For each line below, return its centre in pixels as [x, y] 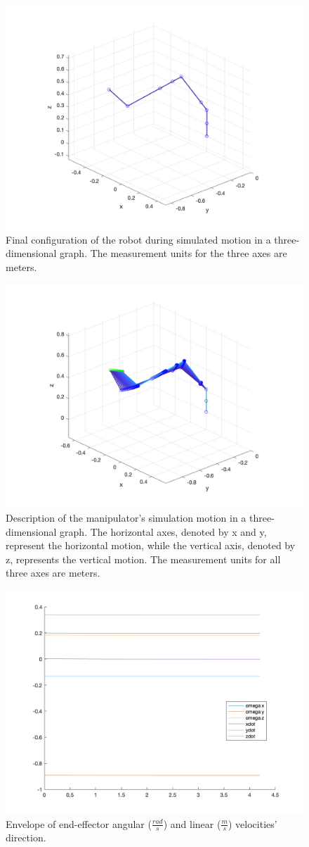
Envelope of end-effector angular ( [79, 823]
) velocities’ [253, 823]
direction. [26, 837]
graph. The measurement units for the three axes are [173, 253]
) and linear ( [192, 823]
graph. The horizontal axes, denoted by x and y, [163, 531]
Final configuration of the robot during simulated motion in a [138, 239]
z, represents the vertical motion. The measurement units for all [143, 559]
